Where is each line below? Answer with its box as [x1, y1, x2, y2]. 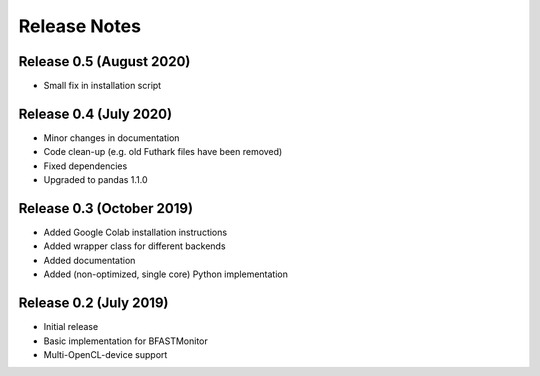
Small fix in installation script [43, 80, 162, 92]
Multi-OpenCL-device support [43, 348, 168, 360]
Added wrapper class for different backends [43, 240, 226, 252]
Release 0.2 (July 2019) [18, 295, 169, 312]
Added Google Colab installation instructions [43, 226, 228, 239]
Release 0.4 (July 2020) [18, 105, 173, 122]
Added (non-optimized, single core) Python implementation [43, 268, 289, 280]
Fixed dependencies [43, 160, 128, 172]
